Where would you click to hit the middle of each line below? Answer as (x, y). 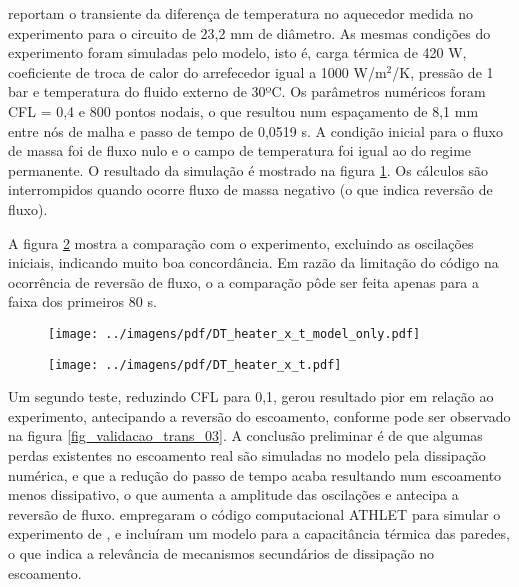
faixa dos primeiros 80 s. (82, 301)
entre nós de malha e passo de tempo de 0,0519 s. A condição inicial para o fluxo (256, 130)
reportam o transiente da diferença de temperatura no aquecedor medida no (241, 13)
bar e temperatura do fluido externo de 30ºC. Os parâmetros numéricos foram (247, 91)
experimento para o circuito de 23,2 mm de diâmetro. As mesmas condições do (249, 32)
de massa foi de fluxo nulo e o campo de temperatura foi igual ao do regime (240, 150)
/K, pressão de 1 (443, 71)
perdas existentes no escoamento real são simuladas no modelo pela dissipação (247, 455)
